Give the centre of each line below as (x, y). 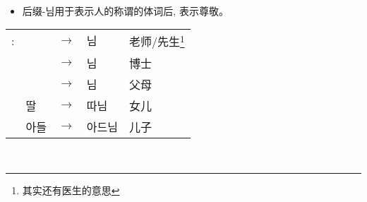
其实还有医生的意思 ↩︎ (71, 190)
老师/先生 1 (157, 41)
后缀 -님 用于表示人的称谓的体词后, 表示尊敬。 (125, 10)
